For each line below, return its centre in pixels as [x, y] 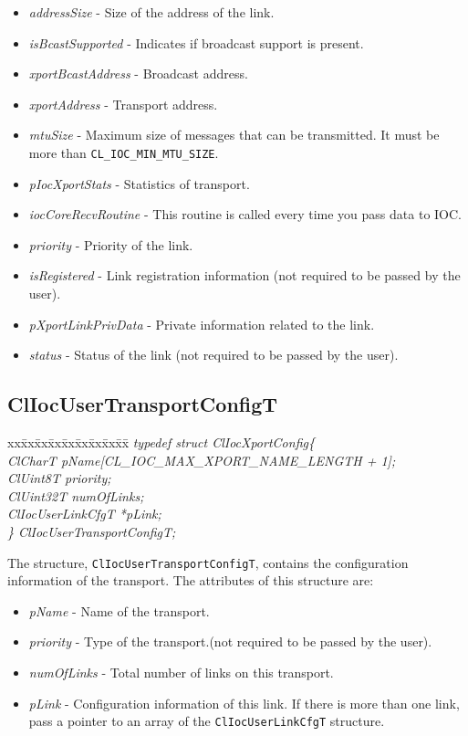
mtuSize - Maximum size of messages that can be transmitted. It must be [234, 135]
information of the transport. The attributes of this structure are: [191, 580]
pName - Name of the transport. [119, 610]
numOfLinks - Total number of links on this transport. [181, 672]
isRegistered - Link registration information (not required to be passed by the [244, 275]
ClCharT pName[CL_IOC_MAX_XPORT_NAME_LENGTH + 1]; [202, 460]
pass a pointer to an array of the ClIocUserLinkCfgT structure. [207, 721]
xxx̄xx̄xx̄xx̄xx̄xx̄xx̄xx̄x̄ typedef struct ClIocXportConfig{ [161, 442]
